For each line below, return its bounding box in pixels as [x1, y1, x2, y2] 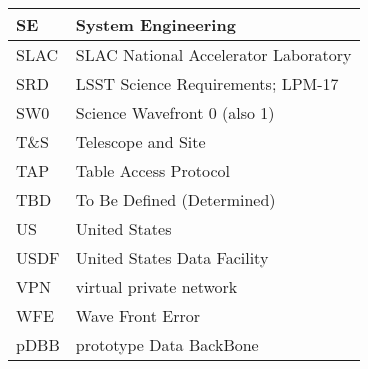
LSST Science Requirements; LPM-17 [75, 72, 339, 95]
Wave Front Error [75, 304, 200, 327]
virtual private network [75, 275, 238, 298]
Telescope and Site [75, 130, 206, 153]
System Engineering [75, 13, 236, 36]
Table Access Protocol [75, 159, 230, 182]
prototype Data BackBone [75, 333, 259, 356]
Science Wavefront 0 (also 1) [75, 101, 275, 124]
